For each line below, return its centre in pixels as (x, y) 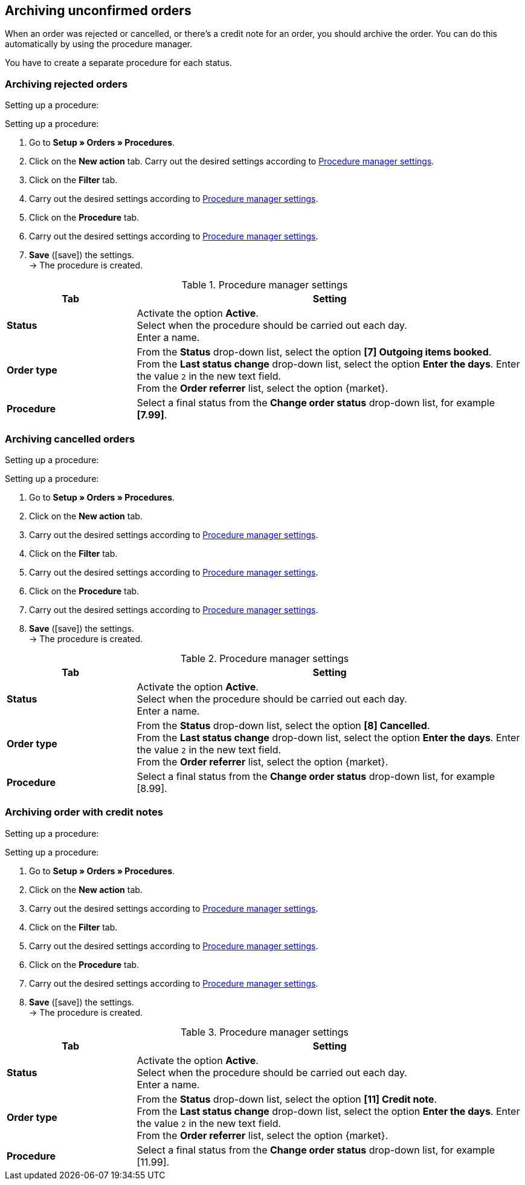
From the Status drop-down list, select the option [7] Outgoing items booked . (314, 352)
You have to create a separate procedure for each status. (118, 63)
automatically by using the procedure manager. (99, 44)
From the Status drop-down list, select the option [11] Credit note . (287, 1099)
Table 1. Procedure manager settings (265, 285)
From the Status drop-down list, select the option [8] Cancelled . (283, 725)
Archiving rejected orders (66, 84)
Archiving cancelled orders (70, 439)
